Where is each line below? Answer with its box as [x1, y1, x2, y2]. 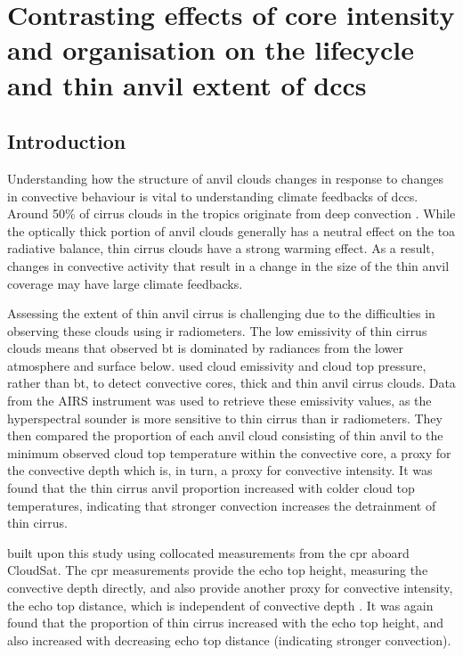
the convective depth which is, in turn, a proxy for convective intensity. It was [7, 461, 433, 480]
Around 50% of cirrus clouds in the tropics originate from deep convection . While [7, 204, 456, 223]
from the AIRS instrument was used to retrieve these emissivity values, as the [7, 391, 432, 410]
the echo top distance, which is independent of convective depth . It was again [7, 595, 434, 614]
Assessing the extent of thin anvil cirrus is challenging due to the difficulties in [7, 304, 435, 323]
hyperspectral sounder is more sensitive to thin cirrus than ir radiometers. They [7, 408, 443, 427]
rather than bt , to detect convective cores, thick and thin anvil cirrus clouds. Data [7, 373, 456, 392]
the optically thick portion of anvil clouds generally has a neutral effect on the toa [7, 221, 456, 240]
